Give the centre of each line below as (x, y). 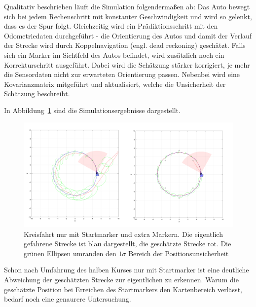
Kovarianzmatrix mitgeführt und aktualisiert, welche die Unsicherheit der (115, 84)
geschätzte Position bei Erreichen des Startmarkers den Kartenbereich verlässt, (123, 289)
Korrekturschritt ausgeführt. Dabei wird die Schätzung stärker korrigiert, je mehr (127, 64)
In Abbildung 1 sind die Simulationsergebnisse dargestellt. (92, 110)
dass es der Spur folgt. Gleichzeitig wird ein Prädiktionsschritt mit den (111, 26)
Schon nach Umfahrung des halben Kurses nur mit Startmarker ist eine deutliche (127, 270)
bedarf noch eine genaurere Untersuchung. (68, 299)
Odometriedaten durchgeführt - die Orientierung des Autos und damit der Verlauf (128, 35)
